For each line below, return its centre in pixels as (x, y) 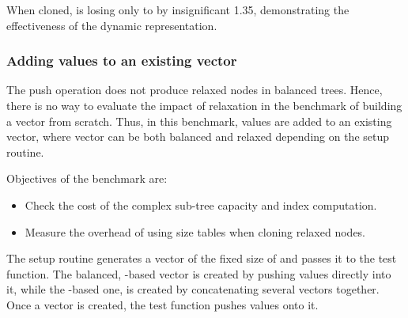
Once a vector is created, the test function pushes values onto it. (162, 304)
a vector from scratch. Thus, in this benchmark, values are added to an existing (199, 121)
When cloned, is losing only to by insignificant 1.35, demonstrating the (178, 9)
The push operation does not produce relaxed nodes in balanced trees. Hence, (195, 90)
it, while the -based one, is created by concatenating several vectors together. (193, 289)
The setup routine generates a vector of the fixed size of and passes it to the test (202, 258)
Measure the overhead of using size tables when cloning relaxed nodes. (195, 231)
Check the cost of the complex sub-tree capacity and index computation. (201, 204)
